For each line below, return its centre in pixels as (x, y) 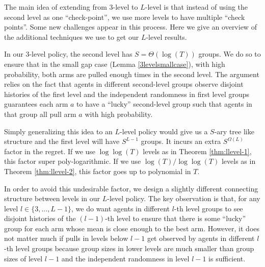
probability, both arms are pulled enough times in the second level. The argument (132, 74)
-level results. (166, 37)
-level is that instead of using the (196, 7)
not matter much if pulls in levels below (66, 238)
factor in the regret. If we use (50, 151)
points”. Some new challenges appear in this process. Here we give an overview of (130, 27)
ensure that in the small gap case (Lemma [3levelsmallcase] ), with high (115, 64)
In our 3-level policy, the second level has (68, 54)
